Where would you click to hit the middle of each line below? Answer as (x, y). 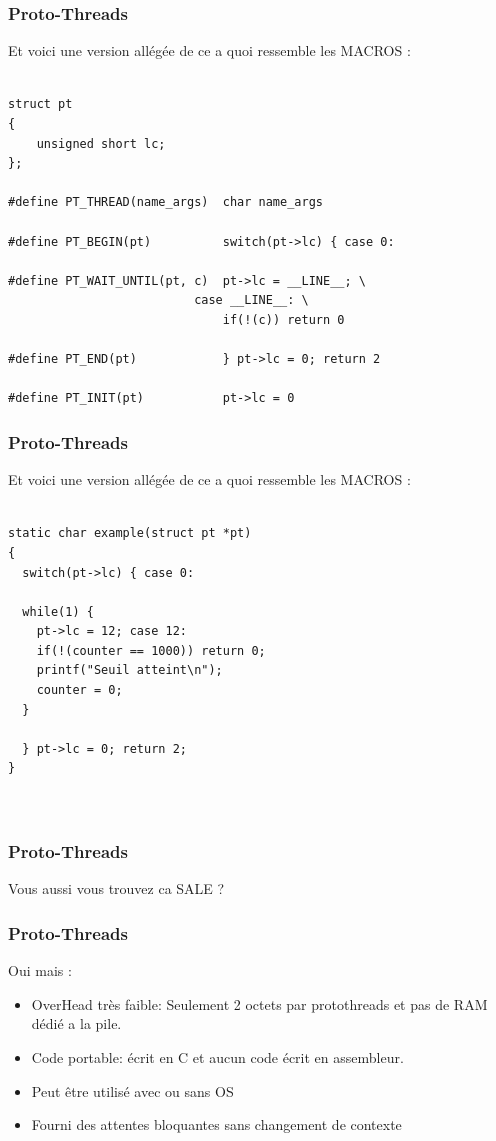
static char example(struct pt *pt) (130, 533)
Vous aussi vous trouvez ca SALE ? (116, 888)
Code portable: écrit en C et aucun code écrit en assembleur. (217, 1057)
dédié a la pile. (76, 1023)
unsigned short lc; (101, 143)
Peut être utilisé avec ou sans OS (132, 1090)
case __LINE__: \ (251, 300)
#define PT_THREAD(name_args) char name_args (165, 202)
